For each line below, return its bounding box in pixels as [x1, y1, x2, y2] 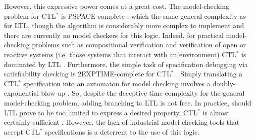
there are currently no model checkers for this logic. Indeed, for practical [4, 30, 224, 40]
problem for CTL [4, 10, 56, 21]
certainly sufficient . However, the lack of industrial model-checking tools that [4, 117, 240, 127]
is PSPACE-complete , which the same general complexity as [61, 10, 246, 21]
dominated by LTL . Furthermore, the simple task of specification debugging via [4, 59, 248, 69]
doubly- [212, 78, 236, 88]
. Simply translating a [176, 69, 243, 79]
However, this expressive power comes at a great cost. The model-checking [4, 1, 230, 11]
